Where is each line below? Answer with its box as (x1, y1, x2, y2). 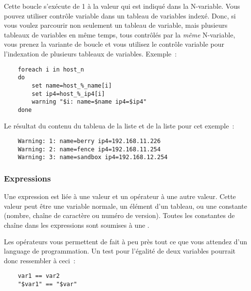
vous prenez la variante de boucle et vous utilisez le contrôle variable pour (4, 39, 225, 49)
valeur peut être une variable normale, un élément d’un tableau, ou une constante (4, 200, 247, 211)
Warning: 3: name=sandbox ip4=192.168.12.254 (18, 154, 168, 161)
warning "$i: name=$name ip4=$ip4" (32, 98, 147, 106)
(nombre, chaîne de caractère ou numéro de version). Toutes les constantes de (4, 210, 235, 220)
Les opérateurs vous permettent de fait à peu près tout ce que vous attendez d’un (4, 236, 248, 246)
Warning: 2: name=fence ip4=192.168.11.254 (18, 145, 161, 153)
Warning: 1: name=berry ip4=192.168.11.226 (18, 138, 161, 145)
